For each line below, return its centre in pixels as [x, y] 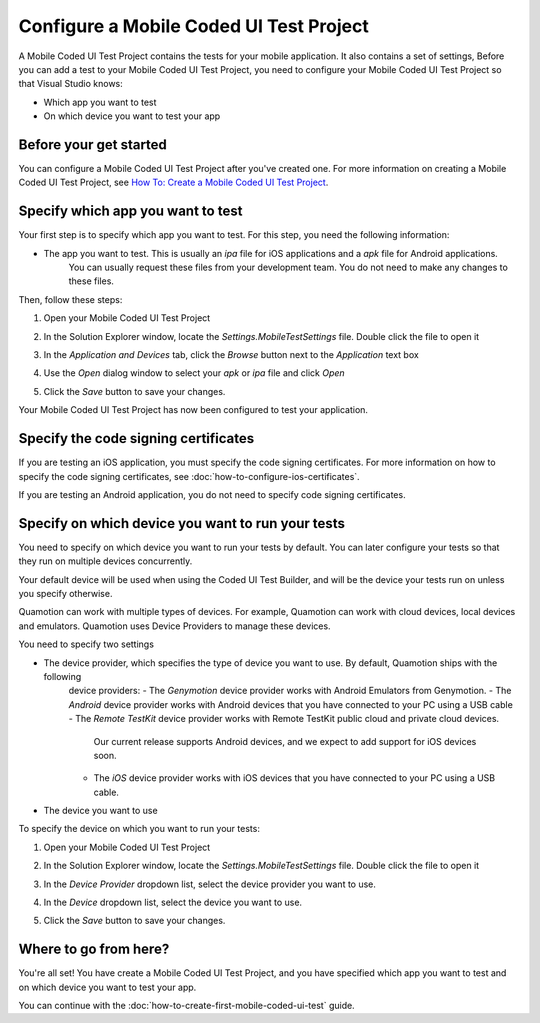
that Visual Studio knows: [71, 84]
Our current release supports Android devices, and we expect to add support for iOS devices [285, 741]
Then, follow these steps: [70, 299]
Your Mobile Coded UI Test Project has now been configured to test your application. [193, 410]
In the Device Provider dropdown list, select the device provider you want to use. [210, 884]
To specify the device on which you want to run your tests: [139, 829]
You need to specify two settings [86, 644]
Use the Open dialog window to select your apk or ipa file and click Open [194, 373]
